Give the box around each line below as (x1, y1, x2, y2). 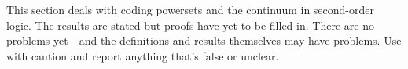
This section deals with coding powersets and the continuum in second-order (6, 2, 375, 17)
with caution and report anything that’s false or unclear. (6, 47, 279, 64)
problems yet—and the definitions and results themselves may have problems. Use (6, 32, 402, 49)
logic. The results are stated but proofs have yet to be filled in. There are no (6, 16, 374, 33)
